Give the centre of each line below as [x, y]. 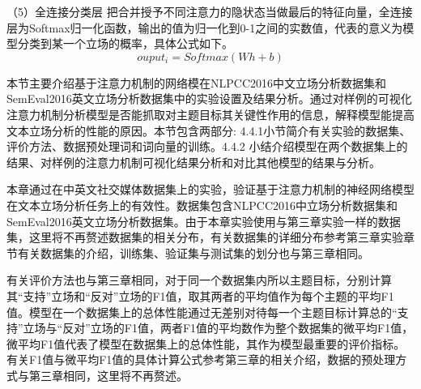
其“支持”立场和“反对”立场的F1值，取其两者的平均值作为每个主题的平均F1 [200, 295]
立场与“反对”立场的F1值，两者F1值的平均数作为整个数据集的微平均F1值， [218, 328]
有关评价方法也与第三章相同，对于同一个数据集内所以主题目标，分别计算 [199, 280]
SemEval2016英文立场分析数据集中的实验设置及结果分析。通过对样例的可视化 [209, 98]
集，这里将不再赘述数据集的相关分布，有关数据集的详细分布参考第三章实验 [205, 237]
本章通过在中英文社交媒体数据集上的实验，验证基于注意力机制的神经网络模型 [210, 189]
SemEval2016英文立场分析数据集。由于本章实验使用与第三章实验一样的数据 [204, 221]
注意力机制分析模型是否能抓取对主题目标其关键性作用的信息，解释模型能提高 [210, 114]
